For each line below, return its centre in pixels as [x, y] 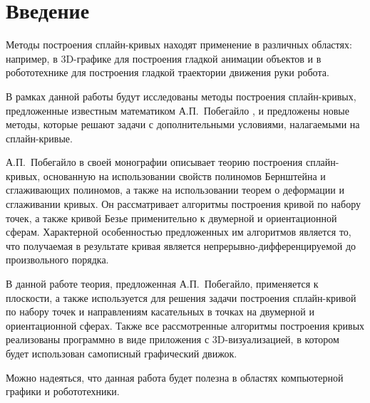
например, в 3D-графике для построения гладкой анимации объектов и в [164, 58]
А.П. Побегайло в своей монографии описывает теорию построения [154, 162]
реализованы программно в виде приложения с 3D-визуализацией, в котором [173, 339]
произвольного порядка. [57, 260]
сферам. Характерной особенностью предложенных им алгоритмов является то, [179, 232]
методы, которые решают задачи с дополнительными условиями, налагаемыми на [183, 124]
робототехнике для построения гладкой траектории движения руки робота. [168, 72]
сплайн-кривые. [39, 138]
